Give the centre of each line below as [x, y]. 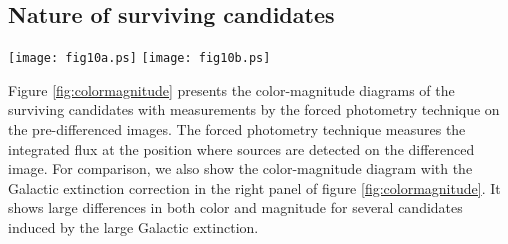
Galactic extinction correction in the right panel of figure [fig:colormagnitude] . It [254, 187]
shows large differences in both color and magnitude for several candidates [235, 207]
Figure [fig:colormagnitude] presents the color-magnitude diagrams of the [231, 89]
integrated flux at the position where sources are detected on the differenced [241, 148]
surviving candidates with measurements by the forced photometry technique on [254, 109]
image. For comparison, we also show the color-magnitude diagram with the [240, 168]
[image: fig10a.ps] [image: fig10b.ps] [139, 58]
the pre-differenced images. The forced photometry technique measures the [237, 129]
